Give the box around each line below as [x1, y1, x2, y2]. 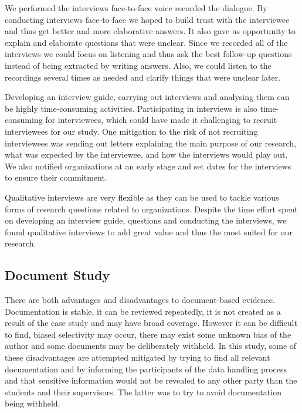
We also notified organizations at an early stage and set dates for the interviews [5, 159, 291, 172]
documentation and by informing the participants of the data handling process [5, 362, 287, 375]
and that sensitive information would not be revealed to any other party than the [5, 374, 297, 387]
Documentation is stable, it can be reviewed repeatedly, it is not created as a [5, 305, 281, 317]
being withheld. [5, 397, 60, 409]
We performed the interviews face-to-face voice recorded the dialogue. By [5, 2, 267, 14]
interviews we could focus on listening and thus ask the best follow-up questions [5, 48, 292, 60]
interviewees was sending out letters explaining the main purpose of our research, [5, 136, 296, 149]
